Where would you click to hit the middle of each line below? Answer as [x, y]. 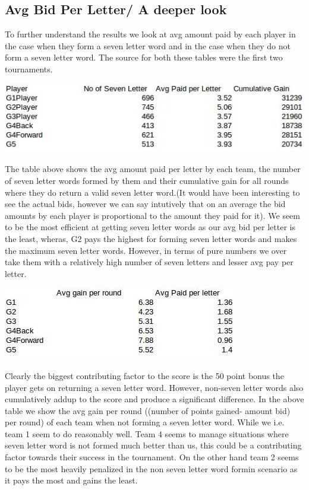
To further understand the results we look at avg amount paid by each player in [150, 34]
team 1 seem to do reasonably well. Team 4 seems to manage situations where [147, 433]
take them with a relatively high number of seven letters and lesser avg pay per [149, 262]
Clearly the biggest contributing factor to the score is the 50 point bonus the [144, 375]
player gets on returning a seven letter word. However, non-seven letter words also [154, 387]
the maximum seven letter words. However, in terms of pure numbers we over [146, 250]
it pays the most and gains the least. [71, 480]
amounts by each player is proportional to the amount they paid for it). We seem [152, 215]
